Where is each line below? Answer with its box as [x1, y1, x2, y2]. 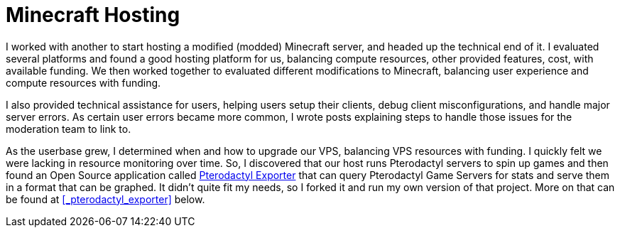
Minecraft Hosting [6, 3, 180, 27]
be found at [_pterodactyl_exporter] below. [6, 193, 205, 205]
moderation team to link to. [6, 122, 131, 135]
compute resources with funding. [6, 76, 161, 89]
